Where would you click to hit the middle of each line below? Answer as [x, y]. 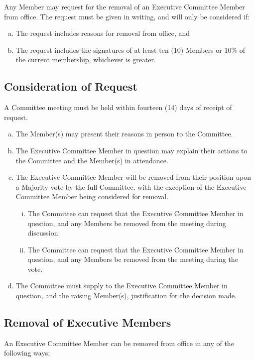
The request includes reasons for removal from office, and [103, 33]
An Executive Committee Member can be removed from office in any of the [119, 343]
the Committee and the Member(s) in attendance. [92, 160]
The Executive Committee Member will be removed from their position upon [133, 177]
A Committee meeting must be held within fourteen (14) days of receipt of [118, 107]
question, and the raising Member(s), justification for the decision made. [126, 296]
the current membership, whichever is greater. [86, 60]
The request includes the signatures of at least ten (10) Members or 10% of [130, 50]
